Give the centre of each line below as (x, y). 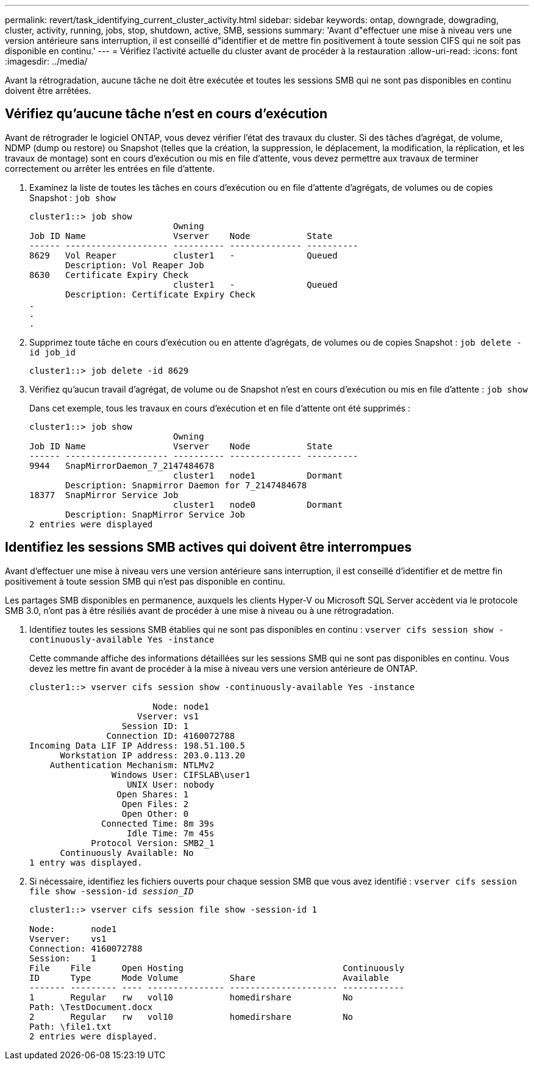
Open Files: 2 (155, 804)
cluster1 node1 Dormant (258, 475)
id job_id (52, 352)
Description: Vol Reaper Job (135, 265)
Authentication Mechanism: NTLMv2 (132, 765)
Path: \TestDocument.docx (91, 1007)
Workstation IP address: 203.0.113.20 (153, 755)
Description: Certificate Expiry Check (160, 294)
